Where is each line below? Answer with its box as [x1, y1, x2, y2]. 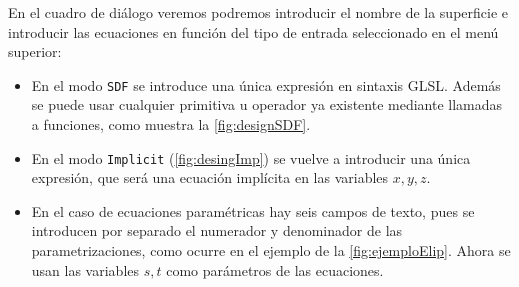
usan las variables [31, 259, 140, 280]
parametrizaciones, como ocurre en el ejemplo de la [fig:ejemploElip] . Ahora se [31, 240, 511, 261]
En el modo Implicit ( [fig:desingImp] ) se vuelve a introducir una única [31, 147, 471, 168]
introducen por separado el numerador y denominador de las [31, 220, 403, 241]
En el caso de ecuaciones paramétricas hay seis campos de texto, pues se [31, 200, 475, 221]
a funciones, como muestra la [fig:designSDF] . [31, 114, 311, 135]
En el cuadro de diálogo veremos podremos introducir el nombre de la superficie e [8, 2, 509, 22]
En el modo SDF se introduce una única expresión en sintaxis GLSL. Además [31, 74, 501, 95]
